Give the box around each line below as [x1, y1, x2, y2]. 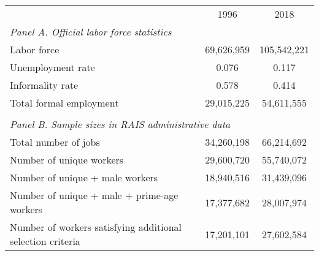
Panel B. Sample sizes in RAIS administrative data [10, 117, 231, 131]
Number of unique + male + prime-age [10, 188, 179, 202]
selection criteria [10, 234, 80, 248]
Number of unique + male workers [10, 170, 158, 184]
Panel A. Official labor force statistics [10, 24, 172, 39]
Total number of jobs [10, 135, 100, 149]
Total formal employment [10, 96, 119, 110]
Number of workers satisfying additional [10, 220, 182, 234]
